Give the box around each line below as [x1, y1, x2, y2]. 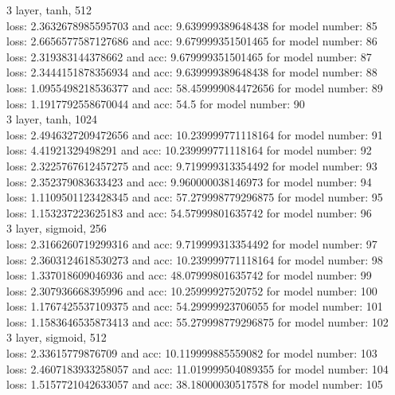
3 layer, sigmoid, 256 [6, 220, 107, 237]
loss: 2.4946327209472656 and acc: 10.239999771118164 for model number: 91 [6, 126, 383, 143]
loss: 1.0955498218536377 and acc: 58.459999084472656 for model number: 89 [6, 79, 383, 96]
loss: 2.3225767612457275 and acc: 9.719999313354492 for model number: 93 [6, 157, 377, 174]
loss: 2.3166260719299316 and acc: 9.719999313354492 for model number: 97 [6, 235, 377, 252]
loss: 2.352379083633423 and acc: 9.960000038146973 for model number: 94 [6, 173, 372, 190]
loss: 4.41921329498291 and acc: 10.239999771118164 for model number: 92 [6, 142, 372, 158]
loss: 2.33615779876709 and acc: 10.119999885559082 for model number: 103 [6, 345, 377, 362]
